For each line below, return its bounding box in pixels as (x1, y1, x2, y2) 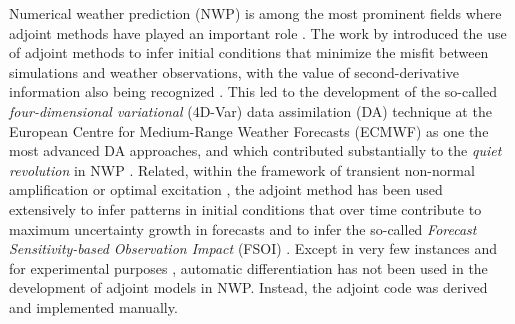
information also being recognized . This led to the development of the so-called (9, 81, 497, 102)
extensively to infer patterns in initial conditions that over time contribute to (9, 198, 482, 219)
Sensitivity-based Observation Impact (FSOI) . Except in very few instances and (9, 238, 498, 259)
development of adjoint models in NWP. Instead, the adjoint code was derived (9, 277, 488, 298)
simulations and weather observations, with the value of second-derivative (9, 61, 460, 82)
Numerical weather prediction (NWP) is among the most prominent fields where (9, 3, 502, 23)
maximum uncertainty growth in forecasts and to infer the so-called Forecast (9, 218, 477, 239)
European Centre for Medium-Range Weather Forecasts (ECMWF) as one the (9, 120, 489, 141)
